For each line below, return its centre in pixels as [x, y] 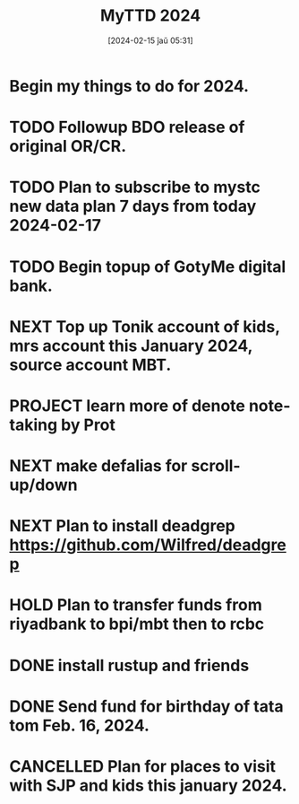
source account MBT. [90, 365]
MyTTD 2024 [150, 16]
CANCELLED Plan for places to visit [142, 766]
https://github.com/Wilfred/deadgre [148, 545]
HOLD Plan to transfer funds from [136, 605]
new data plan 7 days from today [133, 206]
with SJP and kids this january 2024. [149, 785]
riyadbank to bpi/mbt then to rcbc [137, 624]
